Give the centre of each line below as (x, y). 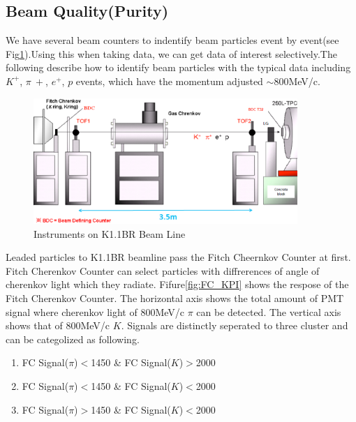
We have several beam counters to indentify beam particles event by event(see (172, 40)
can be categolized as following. (73, 339)
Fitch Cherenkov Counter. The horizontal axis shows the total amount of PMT (175, 298)
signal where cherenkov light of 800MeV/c (95, 311)
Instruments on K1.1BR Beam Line (110, 233)
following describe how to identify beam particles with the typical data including (178, 67)
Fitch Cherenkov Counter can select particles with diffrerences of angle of (163, 270)
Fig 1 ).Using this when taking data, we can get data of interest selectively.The (171, 53)
